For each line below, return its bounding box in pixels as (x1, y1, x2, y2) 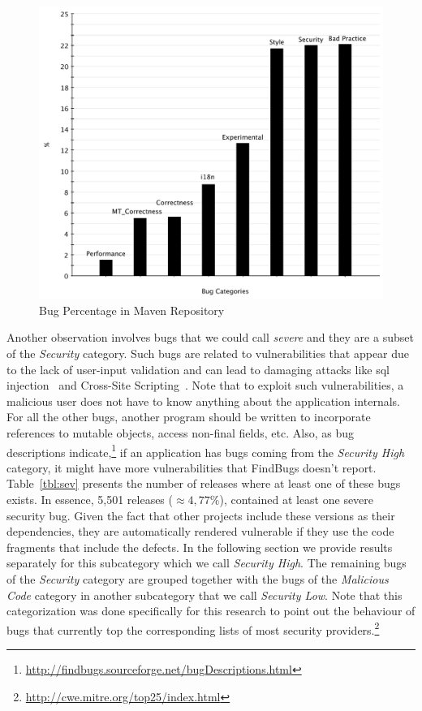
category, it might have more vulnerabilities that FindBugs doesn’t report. (6, 459, 377, 476)
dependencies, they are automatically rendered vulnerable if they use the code (6, 523, 394, 540)
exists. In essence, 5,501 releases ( (6, 491, 173, 508)
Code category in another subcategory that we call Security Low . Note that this (6, 586, 403, 603)
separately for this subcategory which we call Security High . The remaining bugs (6, 554, 407, 571)
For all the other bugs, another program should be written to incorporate (6, 408, 371, 425)
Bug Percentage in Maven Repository (39, 301, 225, 318)
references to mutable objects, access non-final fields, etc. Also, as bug (6, 424, 354, 441)
